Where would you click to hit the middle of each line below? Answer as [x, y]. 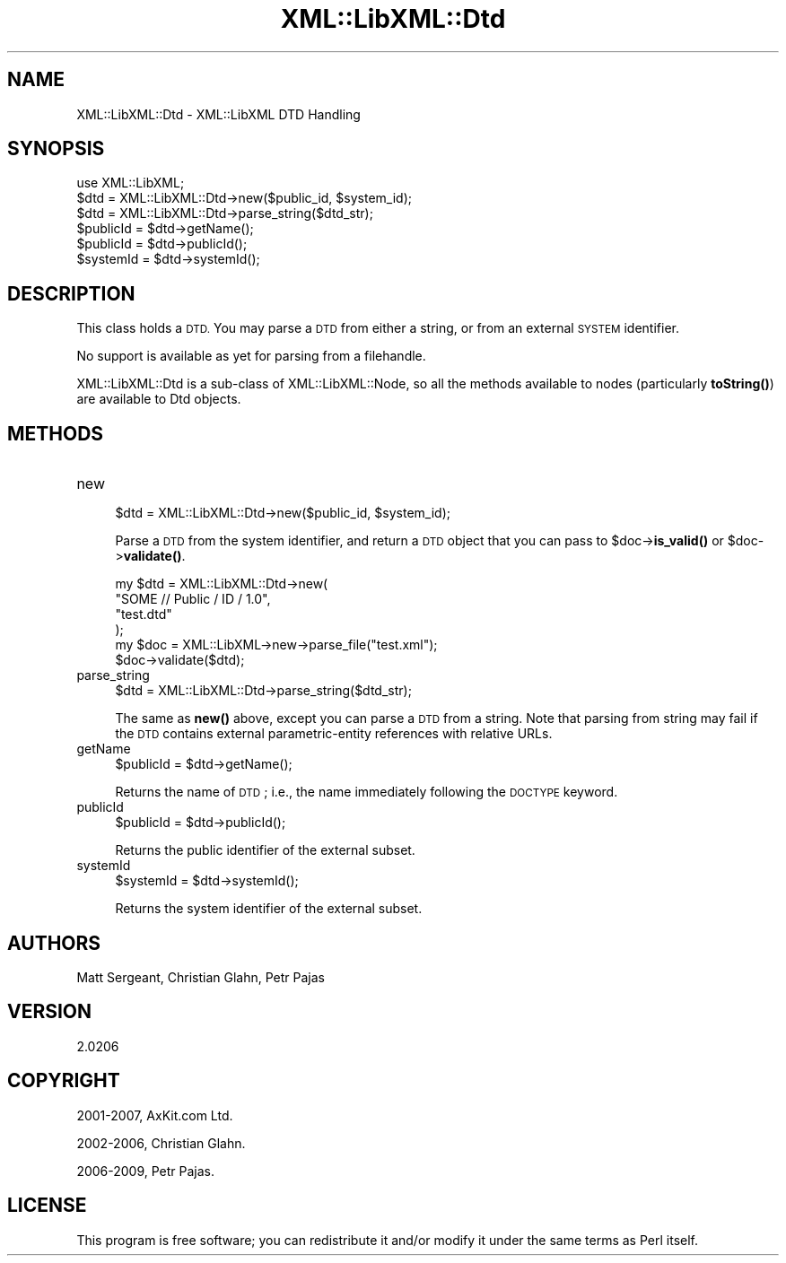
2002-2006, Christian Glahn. [161, 1143]
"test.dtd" [144, 614]
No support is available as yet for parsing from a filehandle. [251, 356]
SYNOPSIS [56, 149]
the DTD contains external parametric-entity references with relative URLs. [334, 734]
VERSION [50, 1012]
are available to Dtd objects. [159, 399]
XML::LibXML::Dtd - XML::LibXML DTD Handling [218, 114]
